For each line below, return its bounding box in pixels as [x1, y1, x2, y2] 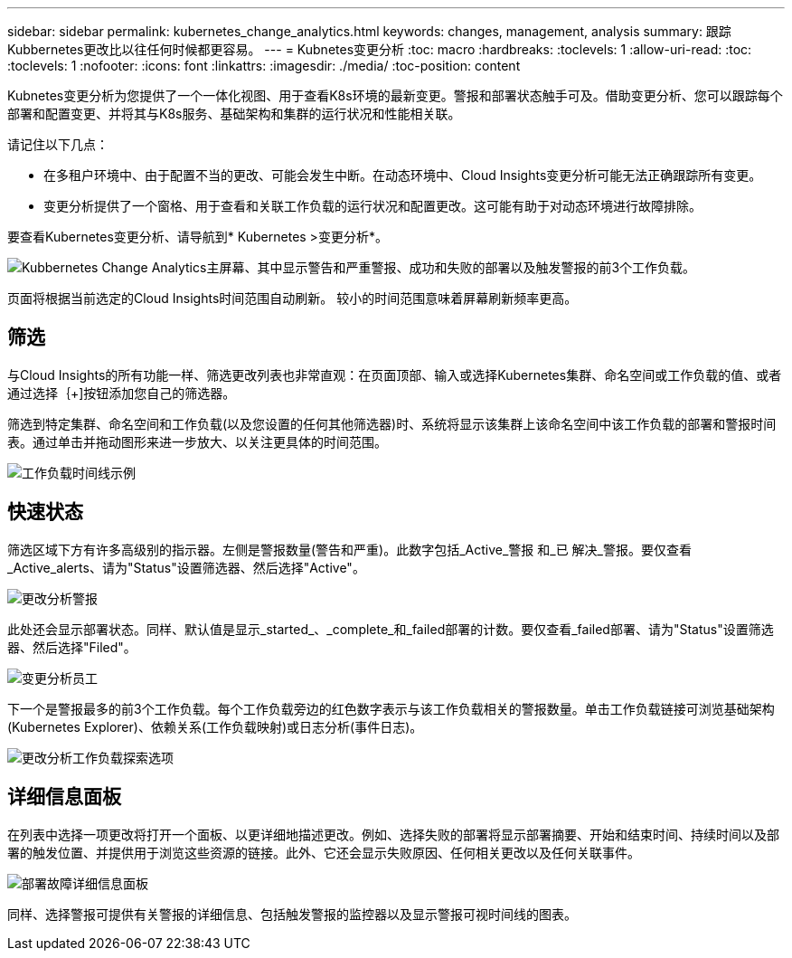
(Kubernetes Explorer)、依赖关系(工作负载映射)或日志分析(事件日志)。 [7, 718, 423, 735]
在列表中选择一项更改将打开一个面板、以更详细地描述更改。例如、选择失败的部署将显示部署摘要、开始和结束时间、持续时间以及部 [7, 826, 779, 842]
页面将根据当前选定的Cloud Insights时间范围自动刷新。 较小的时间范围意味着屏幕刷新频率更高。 [7, 290, 578, 306]
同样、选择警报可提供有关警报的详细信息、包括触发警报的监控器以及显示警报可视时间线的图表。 [7, 906, 577, 922]
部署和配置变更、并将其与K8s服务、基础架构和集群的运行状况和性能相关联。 [7, 106, 461, 121]
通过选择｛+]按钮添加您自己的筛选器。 [7, 384, 236, 401]
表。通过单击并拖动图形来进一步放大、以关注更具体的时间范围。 [7, 433, 387, 450]
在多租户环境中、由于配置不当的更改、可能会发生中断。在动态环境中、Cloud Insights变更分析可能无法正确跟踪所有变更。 [43, 167, 762, 183]
